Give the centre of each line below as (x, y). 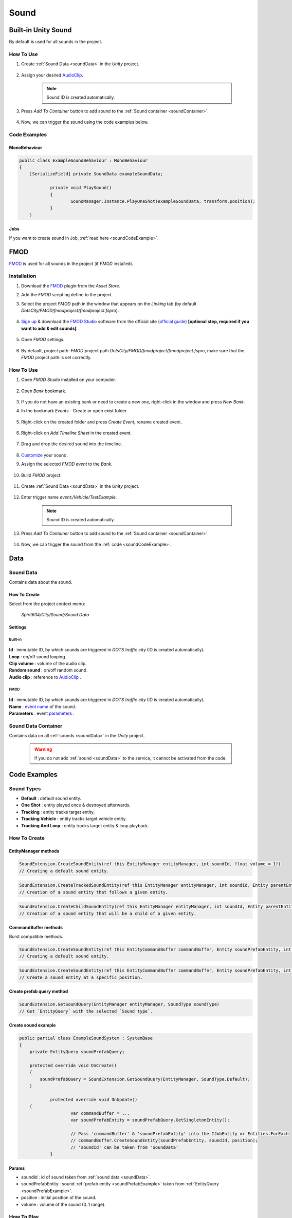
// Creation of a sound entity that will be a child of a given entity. (108, 913)
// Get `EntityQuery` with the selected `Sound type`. (86, 1011)
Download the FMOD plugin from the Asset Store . (71, 285)
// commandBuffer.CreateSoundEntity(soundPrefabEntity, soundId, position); (164, 1141)
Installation (23, 276)
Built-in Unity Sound (40, 30)
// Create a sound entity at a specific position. (81, 977)
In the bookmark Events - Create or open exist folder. (74, 411)
